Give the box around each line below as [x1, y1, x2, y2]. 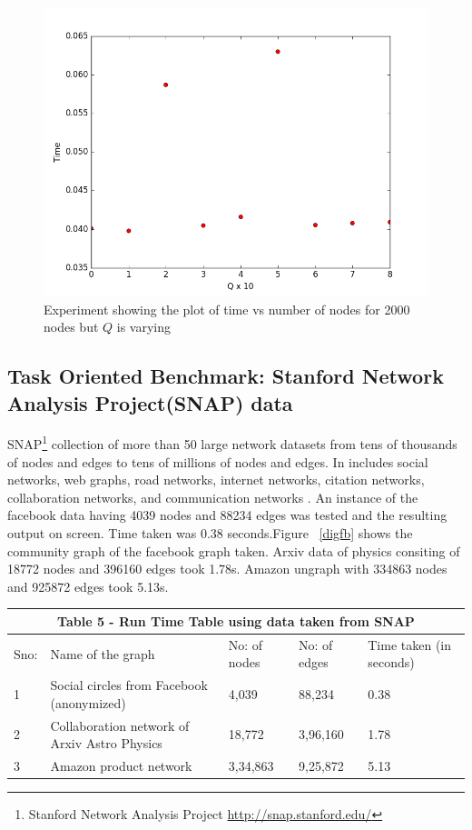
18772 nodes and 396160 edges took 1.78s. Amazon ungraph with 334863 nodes [7, 559, 447, 578]
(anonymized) [50, 693, 126, 712]
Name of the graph [50, 644, 155, 663]
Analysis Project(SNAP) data [7, 388, 293, 416]
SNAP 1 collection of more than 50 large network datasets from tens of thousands [7, 432, 457, 454]
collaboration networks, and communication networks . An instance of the [7, 487, 418, 506]
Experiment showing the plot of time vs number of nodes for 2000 [44, 299, 410, 318]
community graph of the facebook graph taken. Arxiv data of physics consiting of [7, 541, 460, 560]
